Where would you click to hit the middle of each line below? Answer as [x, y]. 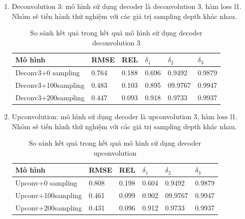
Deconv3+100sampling [50, 85]
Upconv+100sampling [48, 195]
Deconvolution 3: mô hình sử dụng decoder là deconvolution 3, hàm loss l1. [126, 6]
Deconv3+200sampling [50, 97]
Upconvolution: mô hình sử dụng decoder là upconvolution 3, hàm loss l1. [125, 116]
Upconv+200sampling [48, 207]
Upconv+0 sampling [46, 183]
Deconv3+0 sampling [47, 73]
